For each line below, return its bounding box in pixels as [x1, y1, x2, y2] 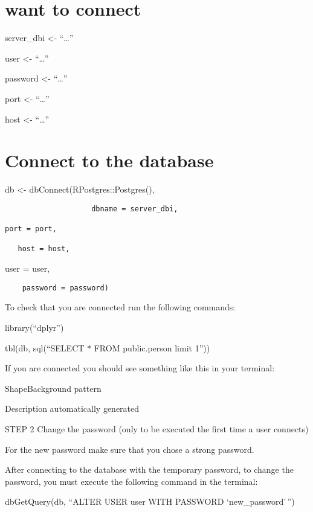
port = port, [5, 225, 57, 234]
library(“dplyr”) [5, 321, 64, 333]
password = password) [22, 283, 109, 292]
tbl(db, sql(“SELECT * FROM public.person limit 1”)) [5, 341, 210, 354]
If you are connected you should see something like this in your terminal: [5, 362, 275, 374]
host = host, [18, 245, 70, 254]
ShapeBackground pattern [5, 382, 102, 394]
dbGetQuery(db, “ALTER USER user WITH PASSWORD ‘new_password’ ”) [5, 495, 295, 508]
